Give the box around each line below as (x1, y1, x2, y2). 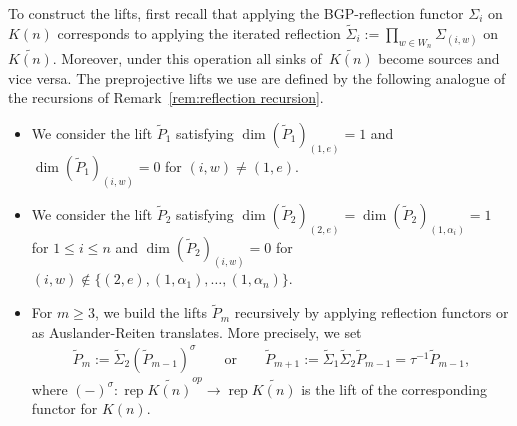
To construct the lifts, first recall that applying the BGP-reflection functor (8, 3, 464, 23)
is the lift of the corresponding (301, 378, 487, 399)
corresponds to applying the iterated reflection (57, 22, 341, 43)
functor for (31, 398, 98, 419)
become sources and (378, 48, 500, 69)
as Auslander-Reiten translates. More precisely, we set (31, 321, 362, 342)
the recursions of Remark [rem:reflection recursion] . (8, 87, 324, 108)
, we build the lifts (94, 302, 207, 323)
